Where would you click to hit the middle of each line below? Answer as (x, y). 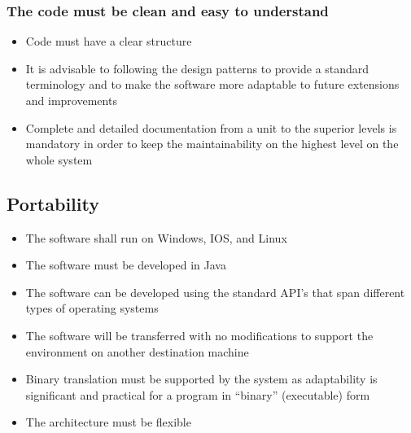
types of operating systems (92, 308)
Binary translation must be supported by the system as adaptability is (201, 379)
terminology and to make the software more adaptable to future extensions (212, 84)
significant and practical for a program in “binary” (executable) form (198, 394)
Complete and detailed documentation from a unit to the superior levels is (211, 127)
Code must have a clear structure (109, 41)
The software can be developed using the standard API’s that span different (215, 292)
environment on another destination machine (137, 351)
